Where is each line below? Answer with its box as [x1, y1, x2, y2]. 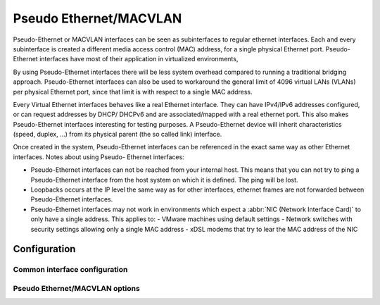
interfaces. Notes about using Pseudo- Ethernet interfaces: [13, 152, 184, 161]
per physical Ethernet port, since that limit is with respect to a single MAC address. [13, 87, 253, 96]
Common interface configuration [13, 265, 128, 275]
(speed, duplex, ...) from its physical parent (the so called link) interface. [13, 130, 222, 139]
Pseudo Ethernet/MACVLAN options [13, 283, 140, 293]
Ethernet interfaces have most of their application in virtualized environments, [13, 55, 239, 63]
